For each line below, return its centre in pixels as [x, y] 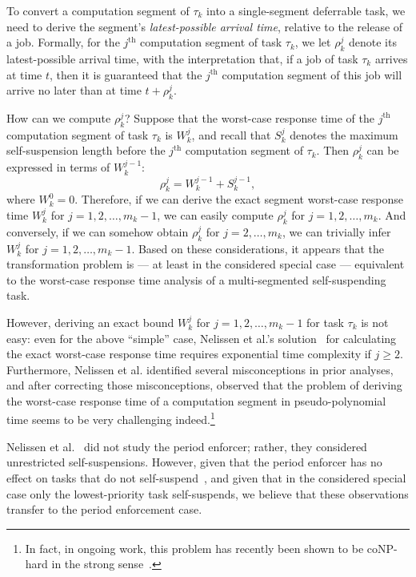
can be [383, 150]
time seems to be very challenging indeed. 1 [111, 418]
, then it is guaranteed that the [126, 74]
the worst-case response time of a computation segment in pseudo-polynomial [196, 400]
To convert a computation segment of [98, 10]
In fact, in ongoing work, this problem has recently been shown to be [194, 548]
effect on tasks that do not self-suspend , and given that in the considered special [206, 477]
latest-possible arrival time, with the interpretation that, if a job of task [182, 58]
